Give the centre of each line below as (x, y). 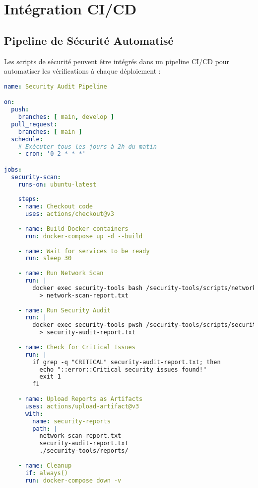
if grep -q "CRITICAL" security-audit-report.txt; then (127, 362)
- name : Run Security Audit (64, 310)
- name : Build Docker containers (73, 229)
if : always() (46, 473)
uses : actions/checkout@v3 (69, 214)
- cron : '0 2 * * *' (52, 154)
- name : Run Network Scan (61, 273)
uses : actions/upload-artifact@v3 (82, 406)
